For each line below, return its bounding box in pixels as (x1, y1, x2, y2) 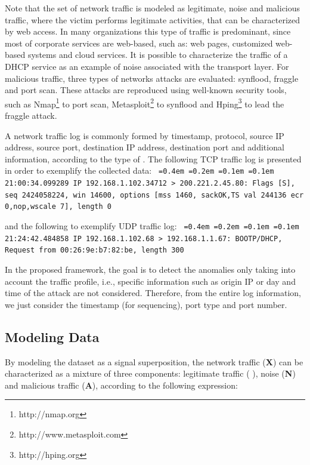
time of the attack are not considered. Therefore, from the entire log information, (5, 287, 301, 299)
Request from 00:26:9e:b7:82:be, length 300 (5, 246, 184, 255)
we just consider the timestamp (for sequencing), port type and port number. (5, 298, 287, 310)
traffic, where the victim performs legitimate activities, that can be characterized (5, 13, 300, 26)
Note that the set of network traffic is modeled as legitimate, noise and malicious (5, 2, 300, 14)
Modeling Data (5, 327, 100, 346)
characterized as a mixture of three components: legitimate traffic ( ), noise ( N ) (5, 367, 296, 380)
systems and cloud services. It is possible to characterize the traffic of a (27, 48, 288, 61)
